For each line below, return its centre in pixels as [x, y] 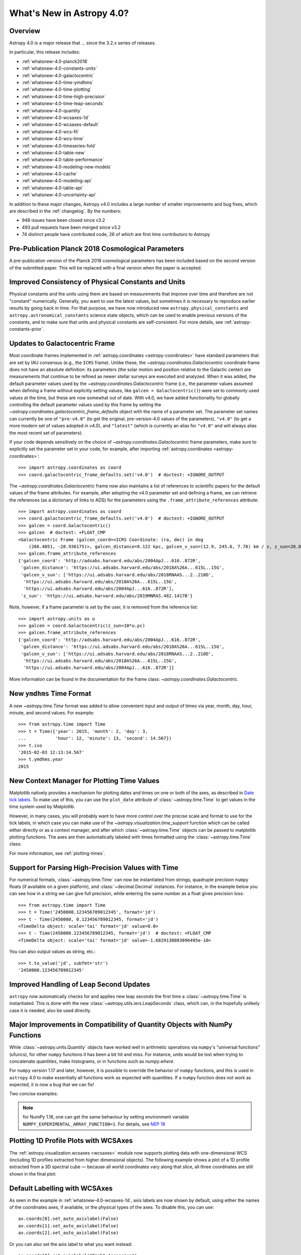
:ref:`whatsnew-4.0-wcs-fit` [51, 132]
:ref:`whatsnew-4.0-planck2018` [55, 61]
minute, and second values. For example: [52, 712]
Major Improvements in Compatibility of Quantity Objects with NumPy [121, 1025]
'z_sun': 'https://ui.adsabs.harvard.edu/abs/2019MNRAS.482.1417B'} [107, 596]
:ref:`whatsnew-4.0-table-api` [53, 188]
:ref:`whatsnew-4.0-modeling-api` [57, 181]
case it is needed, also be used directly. [50, 1010]
